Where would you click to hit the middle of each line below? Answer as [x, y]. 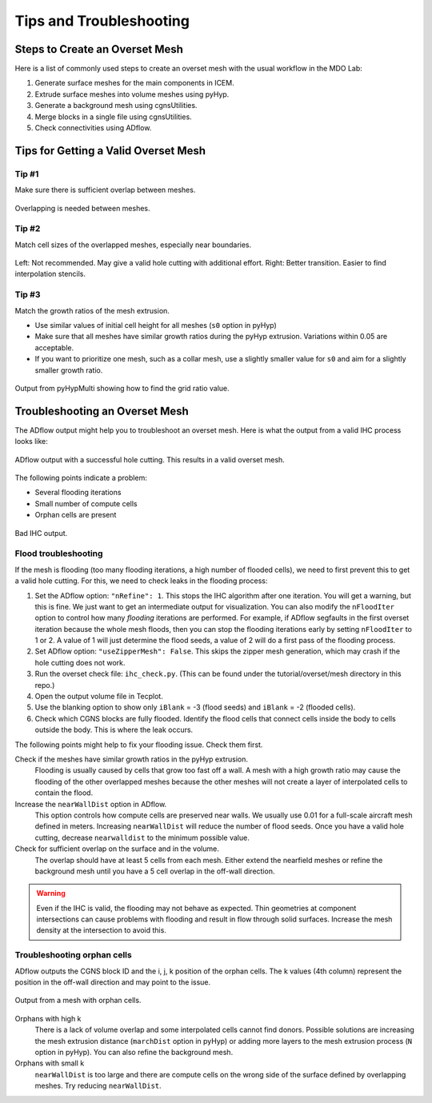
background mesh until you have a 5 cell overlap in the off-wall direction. [155, 871]
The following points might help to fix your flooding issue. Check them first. [139, 745]
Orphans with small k [50, 1063]
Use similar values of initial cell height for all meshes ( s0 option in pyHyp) [156, 326]
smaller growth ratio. [69, 370]
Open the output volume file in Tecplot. [99, 697]
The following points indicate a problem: [81, 478]
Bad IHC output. [41, 533]
